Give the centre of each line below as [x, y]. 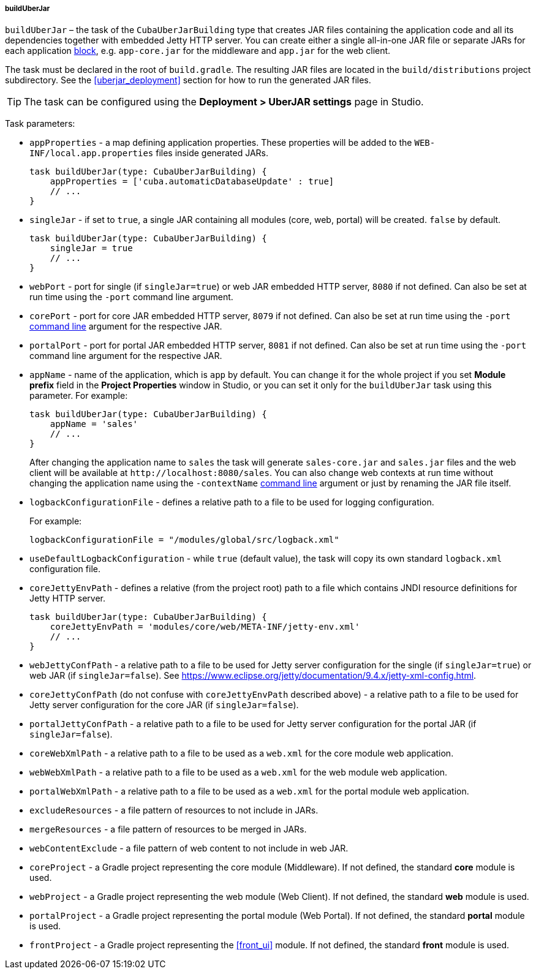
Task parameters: [40, 124]
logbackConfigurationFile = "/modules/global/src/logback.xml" [184, 540]
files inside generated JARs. [212, 153]
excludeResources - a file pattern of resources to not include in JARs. [174, 810]
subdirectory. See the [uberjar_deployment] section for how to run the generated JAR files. [188, 80]
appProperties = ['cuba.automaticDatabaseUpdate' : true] [192, 182]
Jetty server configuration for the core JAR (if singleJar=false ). [164, 705]
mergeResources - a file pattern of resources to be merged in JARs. [168, 829]
